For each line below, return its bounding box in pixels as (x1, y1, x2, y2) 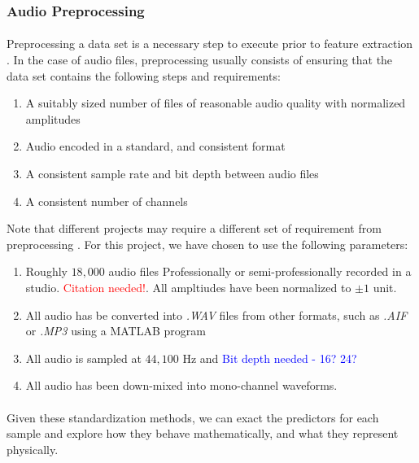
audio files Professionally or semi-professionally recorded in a (108, 263, 412, 280)
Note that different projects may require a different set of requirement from (7, 220, 382, 237)
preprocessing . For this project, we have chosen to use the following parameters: (7, 235, 408, 252)
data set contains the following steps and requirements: (7, 67, 281, 84)
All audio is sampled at (25, 349, 142, 366)
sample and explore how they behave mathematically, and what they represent (7, 425, 399, 442)
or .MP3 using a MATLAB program (25, 322, 206, 339)
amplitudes (25, 110, 81, 127)
